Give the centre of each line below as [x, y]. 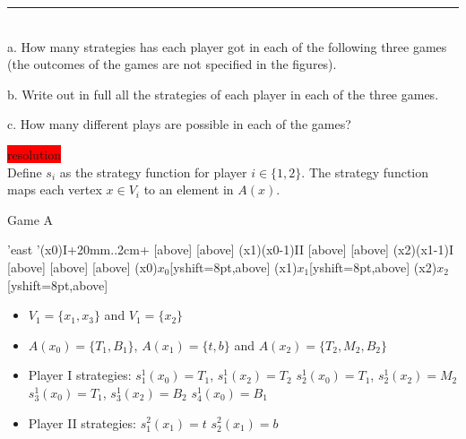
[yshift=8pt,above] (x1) [233, 267]
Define [25, 172]
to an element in [189, 189]
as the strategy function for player [153, 172]
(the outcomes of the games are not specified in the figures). [172, 64]
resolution [35, 154]
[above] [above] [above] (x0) [82, 267]
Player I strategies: [80, 375]
